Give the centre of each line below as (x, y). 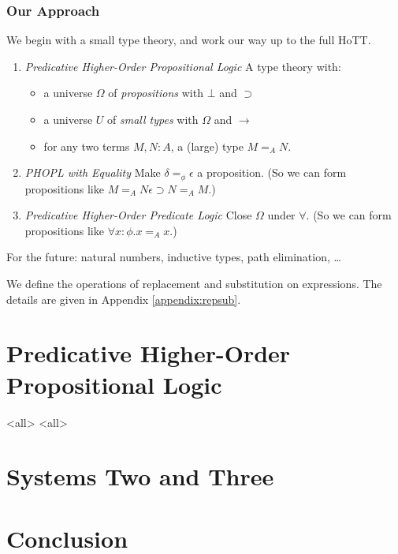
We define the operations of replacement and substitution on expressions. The (194, 284)
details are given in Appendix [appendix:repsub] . (124, 299)
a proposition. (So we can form (272, 172)
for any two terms (87, 146)
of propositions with (156, 93)
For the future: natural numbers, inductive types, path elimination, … (174, 257)
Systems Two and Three (140, 476)
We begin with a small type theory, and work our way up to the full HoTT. (189, 40)
